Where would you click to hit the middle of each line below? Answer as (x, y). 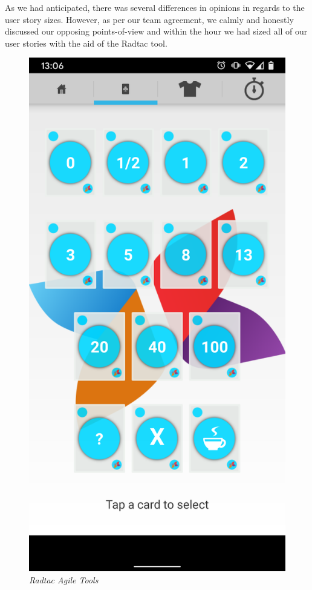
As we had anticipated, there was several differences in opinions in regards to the (155, 7)
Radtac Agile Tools (64, 579)
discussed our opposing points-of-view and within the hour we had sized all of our (156, 31)
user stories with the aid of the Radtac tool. (86, 43)
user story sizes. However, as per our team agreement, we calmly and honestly (149, 19)
